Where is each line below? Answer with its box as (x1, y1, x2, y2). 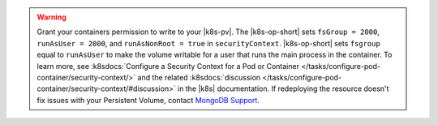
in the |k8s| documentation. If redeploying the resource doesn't (177, 84, 389, 93)
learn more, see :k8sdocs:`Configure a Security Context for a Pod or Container (36, 61, 300, 71)
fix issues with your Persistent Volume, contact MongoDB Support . (36, 95, 260, 105)
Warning (36, 12, 67, 22)
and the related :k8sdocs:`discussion (137, 72, 261, 82)
